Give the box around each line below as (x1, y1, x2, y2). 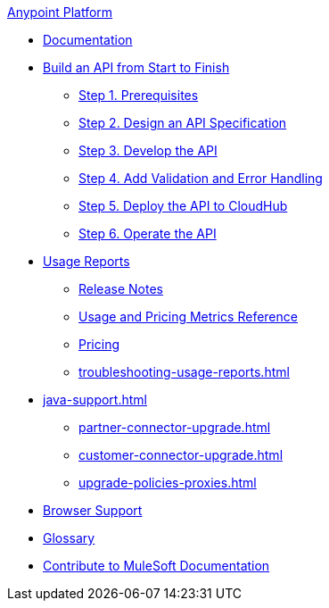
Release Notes (78, 281, 163, 296)
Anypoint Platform (7, 4, 113, 20)
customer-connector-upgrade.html (78, 447, 284, 462)
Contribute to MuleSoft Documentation (43, 558, 270, 573)
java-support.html (43, 392, 147, 407)
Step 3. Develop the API (78, 143, 218, 158)
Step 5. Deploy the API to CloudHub (78, 198, 288, 213)
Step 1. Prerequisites (78, 87, 199, 103)
